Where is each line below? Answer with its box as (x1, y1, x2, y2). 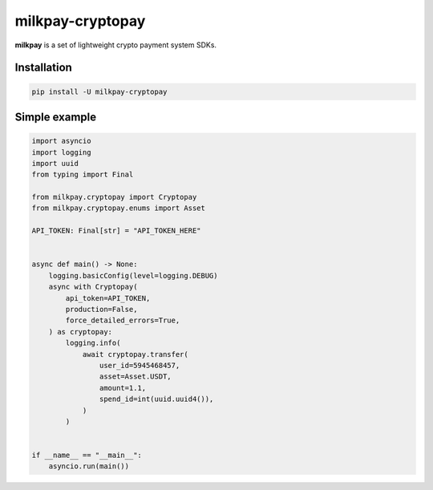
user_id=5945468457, (99, 361, 180, 370)
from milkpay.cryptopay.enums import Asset (31, 204, 206, 213)
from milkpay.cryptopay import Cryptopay (31, 192, 197, 202)
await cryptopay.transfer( (82, 350, 188, 358)
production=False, (65, 305, 138, 314)
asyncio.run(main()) (48, 462, 130, 471)
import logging (31, 148, 91, 156)
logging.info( (65, 338, 121, 348)
